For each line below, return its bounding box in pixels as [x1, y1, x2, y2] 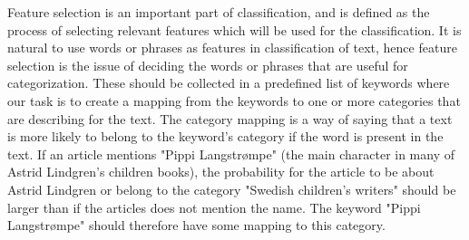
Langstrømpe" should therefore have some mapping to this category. [7, 216, 386, 235]
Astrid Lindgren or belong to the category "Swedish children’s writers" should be [7, 179, 456, 198]
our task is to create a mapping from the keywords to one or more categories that [7, 91, 461, 110]
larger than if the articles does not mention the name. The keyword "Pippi [7, 197, 421, 216]
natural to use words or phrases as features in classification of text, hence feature [7, 38, 457, 57]
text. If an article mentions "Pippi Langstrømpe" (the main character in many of [7, 144, 455, 163]
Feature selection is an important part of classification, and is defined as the [7, 3, 430, 21]
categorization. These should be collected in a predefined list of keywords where [7, 73, 450, 92]
